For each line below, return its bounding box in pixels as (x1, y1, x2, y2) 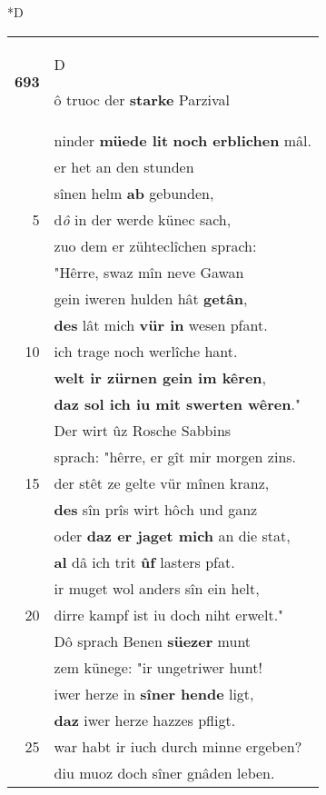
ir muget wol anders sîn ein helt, (54, 577, 260, 599)
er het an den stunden (54, 155, 194, 177)
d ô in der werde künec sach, (54, 208, 232, 230)
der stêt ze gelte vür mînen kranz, (54, 472, 270, 493)
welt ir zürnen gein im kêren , (54, 366, 266, 388)
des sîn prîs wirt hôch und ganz (54, 498, 258, 520)
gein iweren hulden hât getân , (54, 287, 248, 309)
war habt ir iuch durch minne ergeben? (54, 735, 302, 757)
